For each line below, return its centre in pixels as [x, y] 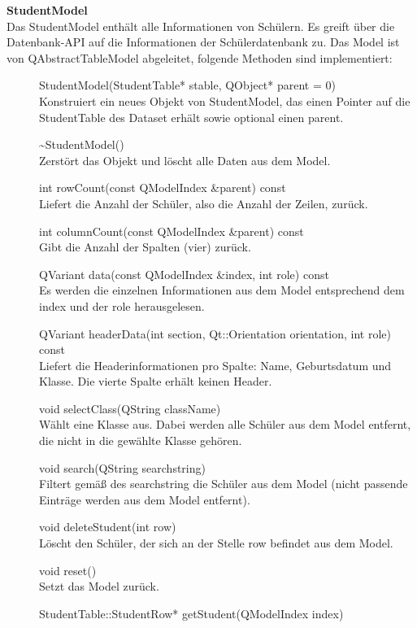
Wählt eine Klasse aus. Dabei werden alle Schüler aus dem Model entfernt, [225, 424]
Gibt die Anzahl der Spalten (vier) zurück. [145, 247]
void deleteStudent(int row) [108, 527]
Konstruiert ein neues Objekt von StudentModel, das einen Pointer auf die [225, 100]
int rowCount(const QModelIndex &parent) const [163, 188]
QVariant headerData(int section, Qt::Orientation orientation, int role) [215, 333]
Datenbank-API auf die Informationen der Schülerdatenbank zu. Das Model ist [203, 42]
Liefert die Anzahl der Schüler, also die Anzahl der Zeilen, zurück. [204, 203]
